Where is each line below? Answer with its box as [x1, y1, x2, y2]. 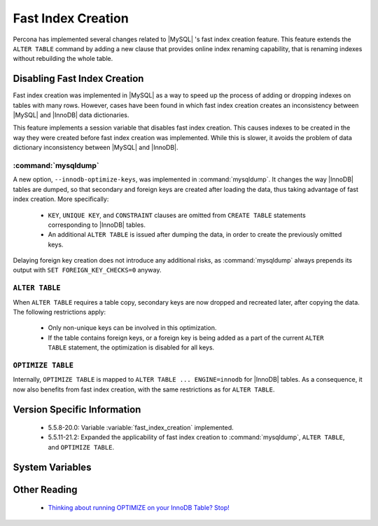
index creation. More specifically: [13, 195, 109, 203]
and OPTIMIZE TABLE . [48, 443, 115, 451]
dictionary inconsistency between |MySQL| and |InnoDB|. [13, 144, 178, 152]
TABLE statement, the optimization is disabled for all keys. [48, 343, 215, 352]
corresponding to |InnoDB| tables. [48, 221, 146, 229]
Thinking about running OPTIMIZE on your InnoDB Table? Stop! [48, 504, 230, 512]
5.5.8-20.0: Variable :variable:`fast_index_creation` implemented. [48, 424, 234, 432]
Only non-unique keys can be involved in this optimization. [48, 324, 217, 332]
